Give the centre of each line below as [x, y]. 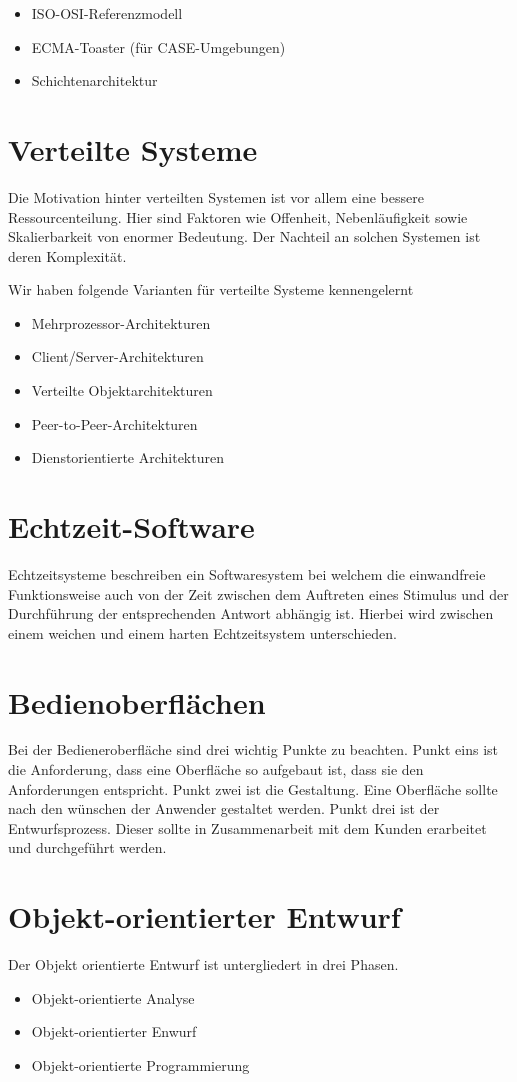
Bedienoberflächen [137, 701]
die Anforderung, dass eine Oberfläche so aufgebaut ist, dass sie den [216, 769]
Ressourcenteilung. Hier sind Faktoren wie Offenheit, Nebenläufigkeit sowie [238, 216]
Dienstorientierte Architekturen [127, 457]
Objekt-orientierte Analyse [113, 997]
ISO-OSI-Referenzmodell [107, 13]
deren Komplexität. [67, 255]
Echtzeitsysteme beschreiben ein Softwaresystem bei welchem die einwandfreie [247, 573]
